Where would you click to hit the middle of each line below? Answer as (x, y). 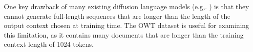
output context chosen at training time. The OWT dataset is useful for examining (127, 25)
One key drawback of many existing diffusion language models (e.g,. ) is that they (126, 6)
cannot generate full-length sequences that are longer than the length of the (117, 16)
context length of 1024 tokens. (49, 44)
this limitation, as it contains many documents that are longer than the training (124, 34)
